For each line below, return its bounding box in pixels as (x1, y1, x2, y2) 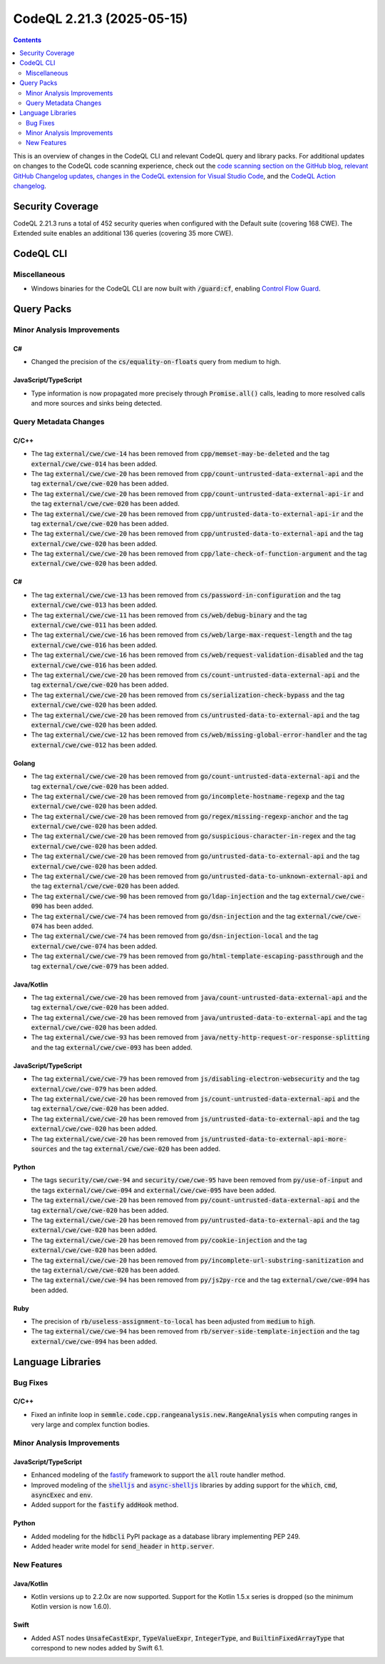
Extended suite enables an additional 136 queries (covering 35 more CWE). (13, 229, 234, 238)
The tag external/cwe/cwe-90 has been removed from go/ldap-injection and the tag (31, 892, 299, 900)
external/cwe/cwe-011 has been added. (31, 621, 158, 630)
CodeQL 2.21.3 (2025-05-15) (13, 11, 188, 26)
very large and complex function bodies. (31, 1421, 150, 1429)
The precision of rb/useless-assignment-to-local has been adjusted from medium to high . (31, 1317, 316, 1326)
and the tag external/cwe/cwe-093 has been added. (31, 1043, 192, 1052)
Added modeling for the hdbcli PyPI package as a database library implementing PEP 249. (31, 1532, 301, 1541)
